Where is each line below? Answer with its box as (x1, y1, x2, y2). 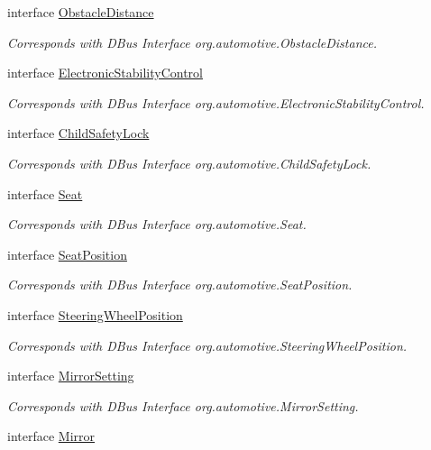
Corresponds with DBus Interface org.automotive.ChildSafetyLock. (7, 153, 371, 172)
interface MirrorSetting (7, 366, 134, 385)
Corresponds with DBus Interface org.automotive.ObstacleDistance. (7, 32, 377, 51)
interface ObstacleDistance (7, 3, 154, 21)
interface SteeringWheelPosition (7, 305, 183, 324)
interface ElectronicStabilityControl (7, 63, 203, 82)
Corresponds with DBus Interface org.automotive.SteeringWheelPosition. (7, 335, 408, 354)
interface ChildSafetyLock (7, 124, 150, 142)
